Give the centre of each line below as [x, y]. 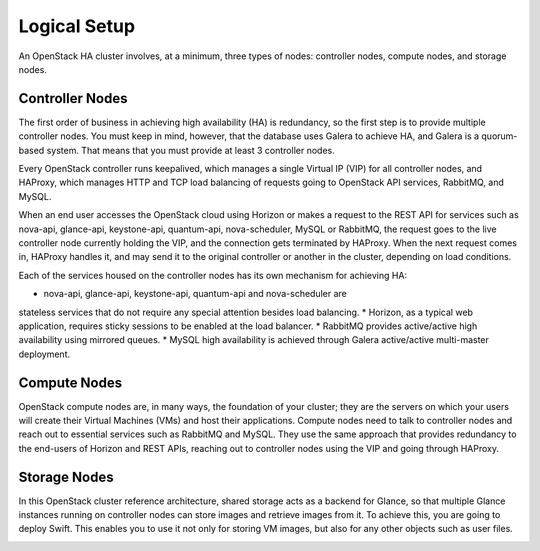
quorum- [499, 136]
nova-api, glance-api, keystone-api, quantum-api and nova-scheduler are [195, 294]
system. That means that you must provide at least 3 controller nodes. [190, 150]
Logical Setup [76, 26]
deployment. [44, 354]
